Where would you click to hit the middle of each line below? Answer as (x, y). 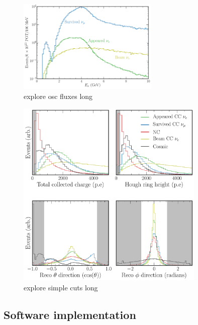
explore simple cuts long (61, 288)
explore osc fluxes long (58, 96)
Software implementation (70, 315)
